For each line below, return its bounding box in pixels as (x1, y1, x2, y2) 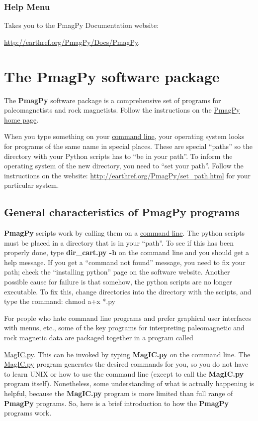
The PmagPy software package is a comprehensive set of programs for (4, 95, 221, 105)
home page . (4, 114, 39, 125)
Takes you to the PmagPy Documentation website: (4, 20, 159, 30)
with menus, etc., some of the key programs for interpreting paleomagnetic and (4, 322, 245, 333)
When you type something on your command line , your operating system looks (4, 131, 245, 141)
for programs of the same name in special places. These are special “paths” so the (4, 140, 253, 151)
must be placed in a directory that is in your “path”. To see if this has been (4, 237, 234, 248)
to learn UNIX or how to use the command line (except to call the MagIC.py (4, 368, 244, 379)
